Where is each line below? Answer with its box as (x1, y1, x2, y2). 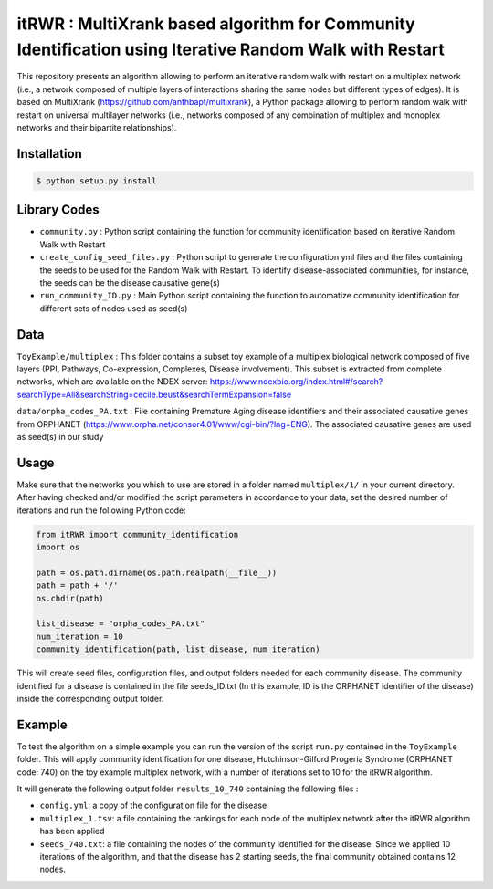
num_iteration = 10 (36, 631, 123, 642)
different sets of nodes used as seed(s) (39, 302, 188, 314)
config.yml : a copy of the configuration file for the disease (39, 800, 267, 811)
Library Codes (16, 202, 100, 218)
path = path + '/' (36, 580, 119, 591)
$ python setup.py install (36, 175, 157, 186)
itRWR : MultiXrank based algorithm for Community (16, 14, 415, 34)
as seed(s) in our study (16, 432, 104, 442)
